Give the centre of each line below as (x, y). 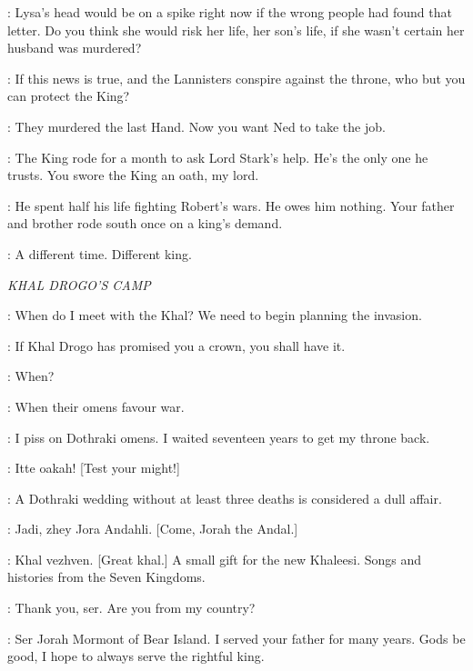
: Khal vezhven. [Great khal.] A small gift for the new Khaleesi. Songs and (215, 559)
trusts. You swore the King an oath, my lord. (133, 175)
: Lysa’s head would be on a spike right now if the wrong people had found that (230, 12)
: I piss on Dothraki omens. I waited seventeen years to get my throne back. (219, 437)
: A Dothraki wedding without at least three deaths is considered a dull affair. (225, 498)
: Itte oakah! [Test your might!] (94, 468)
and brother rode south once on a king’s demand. (145, 223)
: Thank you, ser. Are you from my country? (131, 608)
